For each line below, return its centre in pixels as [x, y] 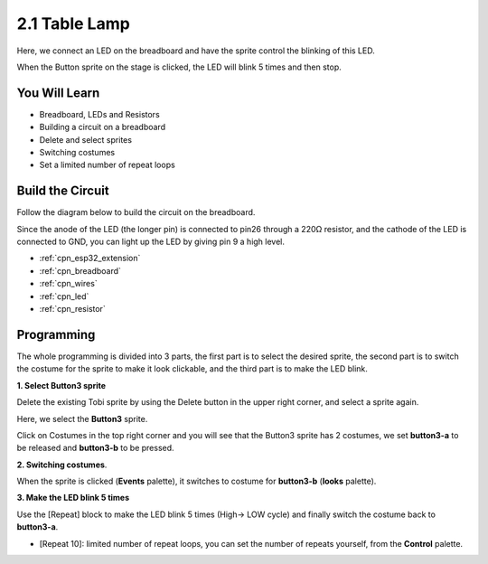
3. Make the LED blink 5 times [73, 498]
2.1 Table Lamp [73, 23]
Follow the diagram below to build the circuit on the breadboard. [136, 212]
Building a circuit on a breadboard [103, 127]
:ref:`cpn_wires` [69, 284]
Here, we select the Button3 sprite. [82, 418]
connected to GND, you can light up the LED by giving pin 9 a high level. [150, 242]
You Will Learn [58, 93]
